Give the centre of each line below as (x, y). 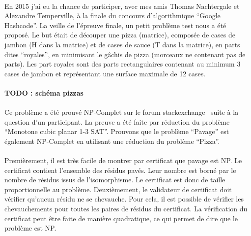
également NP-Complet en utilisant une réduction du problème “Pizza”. (112, 141)
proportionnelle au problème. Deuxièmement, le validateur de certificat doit (118, 189)
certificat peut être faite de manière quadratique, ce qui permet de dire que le (121, 218)
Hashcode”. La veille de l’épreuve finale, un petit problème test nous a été (115, 25)
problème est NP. (30, 228)
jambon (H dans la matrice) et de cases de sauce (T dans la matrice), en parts (122, 44)
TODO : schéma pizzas (44, 92)
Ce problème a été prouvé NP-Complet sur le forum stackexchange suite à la (122, 112)
